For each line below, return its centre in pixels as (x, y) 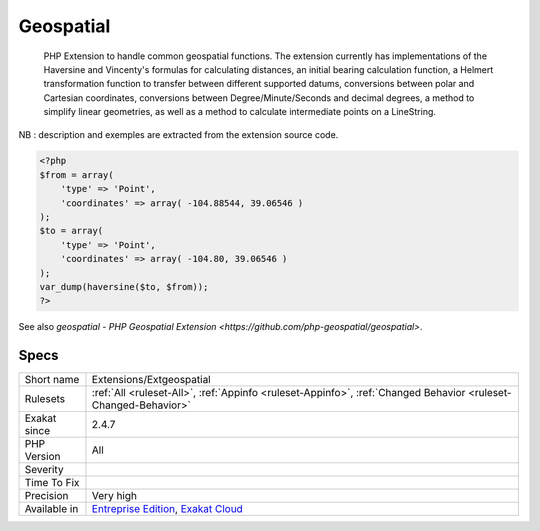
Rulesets (44, 399)
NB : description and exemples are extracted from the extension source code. (178, 134)
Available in (51, 509)
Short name (52, 380)
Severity (44, 470)
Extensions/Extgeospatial (151, 380)
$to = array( (71, 231)
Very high (114, 496)
